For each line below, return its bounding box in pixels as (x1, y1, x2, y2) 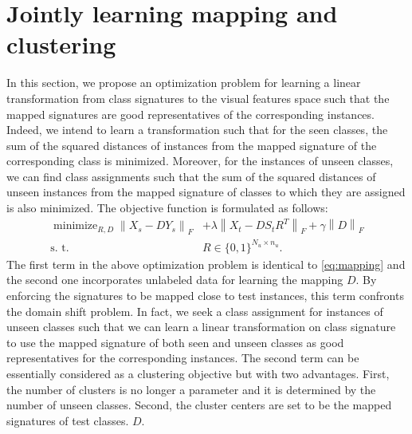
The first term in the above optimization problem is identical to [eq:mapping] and (6, 255, 406, 272)
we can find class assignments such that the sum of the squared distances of (6, 168, 376, 184)
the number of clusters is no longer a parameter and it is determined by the (6, 381, 376, 397)
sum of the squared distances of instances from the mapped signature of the (6, 136, 377, 153)
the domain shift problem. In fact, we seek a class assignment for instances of (6, 302, 383, 319)
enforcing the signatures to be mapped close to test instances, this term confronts (6, 286, 404, 303)
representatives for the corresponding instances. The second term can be (6, 349, 359, 366)
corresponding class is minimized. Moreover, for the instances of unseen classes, (6, 152, 394, 169)
